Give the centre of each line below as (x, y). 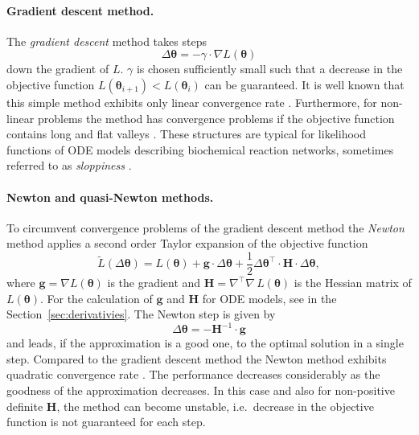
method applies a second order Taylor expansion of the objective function (187, 243)
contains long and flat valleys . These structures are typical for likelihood (186, 134)
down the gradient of (58, 69)
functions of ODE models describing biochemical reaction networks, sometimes (200, 149)
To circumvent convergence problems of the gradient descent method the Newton (205, 227)
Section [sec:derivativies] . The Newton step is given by (141, 314)
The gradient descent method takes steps (107, 41)
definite (25, 406)
